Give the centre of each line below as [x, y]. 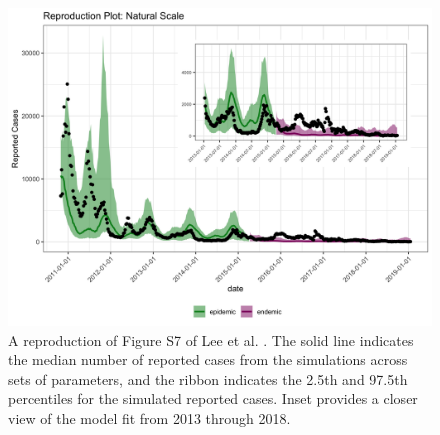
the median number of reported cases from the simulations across [208, 359]
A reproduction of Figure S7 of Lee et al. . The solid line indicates [211, 339]
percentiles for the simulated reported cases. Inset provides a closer [213, 398]
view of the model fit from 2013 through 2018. [149, 417]
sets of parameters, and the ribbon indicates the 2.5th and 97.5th [208, 378]
